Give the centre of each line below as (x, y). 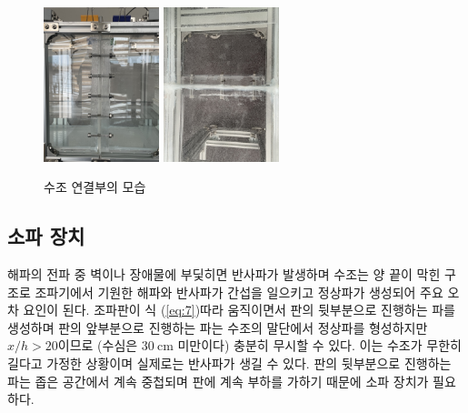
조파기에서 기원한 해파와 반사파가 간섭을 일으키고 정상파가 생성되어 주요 (239, 292)
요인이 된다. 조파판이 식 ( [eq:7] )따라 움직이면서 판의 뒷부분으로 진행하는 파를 (239, 310)
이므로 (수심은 (98, 345)
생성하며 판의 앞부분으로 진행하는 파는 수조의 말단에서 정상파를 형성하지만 (218, 327)
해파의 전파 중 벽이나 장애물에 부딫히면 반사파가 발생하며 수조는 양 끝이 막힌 (224, 273)
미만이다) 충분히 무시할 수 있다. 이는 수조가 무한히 (319, 345)
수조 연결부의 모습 (95, 187)
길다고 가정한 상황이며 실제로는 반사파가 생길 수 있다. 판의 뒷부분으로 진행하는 (229, 363)
